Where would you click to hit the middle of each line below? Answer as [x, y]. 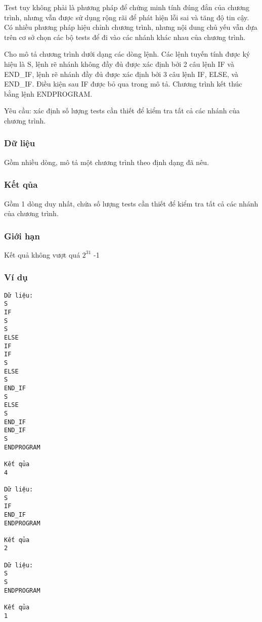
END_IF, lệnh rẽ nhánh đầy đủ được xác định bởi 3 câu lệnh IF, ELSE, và [121, 74]
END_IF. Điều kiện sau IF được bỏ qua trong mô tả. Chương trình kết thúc [123, 84]
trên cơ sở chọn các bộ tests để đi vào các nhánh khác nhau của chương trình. [125, 37]
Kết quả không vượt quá [42, 254]
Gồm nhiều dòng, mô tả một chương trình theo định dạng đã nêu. [107, 162]
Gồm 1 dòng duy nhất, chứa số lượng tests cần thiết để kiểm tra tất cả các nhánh [131, 203]
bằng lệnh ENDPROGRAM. [48, 93]
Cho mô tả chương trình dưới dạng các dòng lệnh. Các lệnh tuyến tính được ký [127, 54]
